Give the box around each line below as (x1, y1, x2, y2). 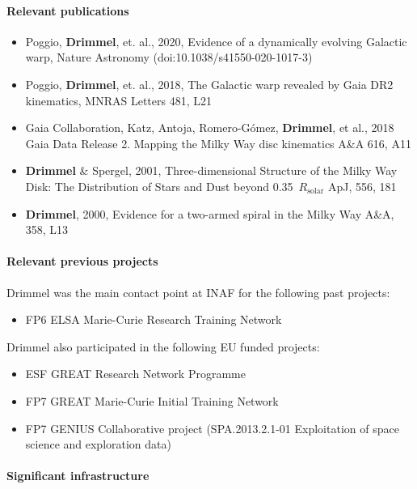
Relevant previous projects (6, 253, 158, 270)
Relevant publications (6, 2, 129, 19)
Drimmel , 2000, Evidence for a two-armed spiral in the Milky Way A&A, (25, 205, 394, 222)
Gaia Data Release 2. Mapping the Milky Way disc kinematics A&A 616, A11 (25, 134, 411, 151)
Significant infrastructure (6, 467, 150, 484)
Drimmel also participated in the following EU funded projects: (6, 338, 320, 355)
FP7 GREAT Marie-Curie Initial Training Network (25, 392, 279, 409)
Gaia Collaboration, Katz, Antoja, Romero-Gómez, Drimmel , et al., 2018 (25, 119, 394, 136)
